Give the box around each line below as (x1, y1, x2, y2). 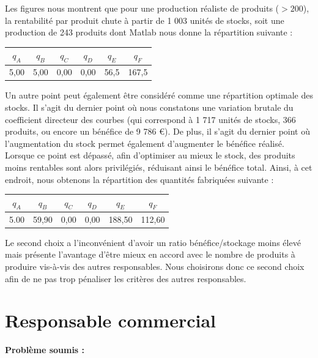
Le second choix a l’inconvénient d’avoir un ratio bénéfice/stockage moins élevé (5, 236, 301, 248)
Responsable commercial (5, 308, 216, 333)
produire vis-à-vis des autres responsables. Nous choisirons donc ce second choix (5, 260, 305, 272)
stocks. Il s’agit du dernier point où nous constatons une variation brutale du (5, 101, 294, 114)
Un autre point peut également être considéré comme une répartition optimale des (5, 89, 313, 102)
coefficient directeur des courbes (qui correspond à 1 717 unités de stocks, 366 (5, 113, 296, 125)
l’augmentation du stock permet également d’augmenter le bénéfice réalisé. (5, 136, 284, 149)
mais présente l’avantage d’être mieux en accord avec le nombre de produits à (5, 248, 295, 261)
